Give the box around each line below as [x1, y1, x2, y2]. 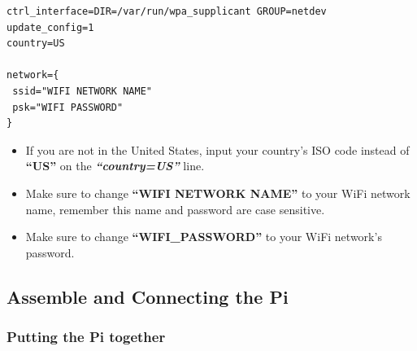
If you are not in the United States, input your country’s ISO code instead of [25, 141, 410, 158]
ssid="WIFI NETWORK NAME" [12, 85, 152, 97]
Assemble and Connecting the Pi [7, 283, 289, 309]
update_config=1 [7, 21, 94, 33]
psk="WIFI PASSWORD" [12, 101, 124, 113]
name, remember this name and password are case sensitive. [25, 200, 325, 217]
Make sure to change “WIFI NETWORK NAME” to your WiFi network [25, 184, 410, 201]
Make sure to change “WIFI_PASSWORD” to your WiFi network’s [25, 228, 382, 245]
